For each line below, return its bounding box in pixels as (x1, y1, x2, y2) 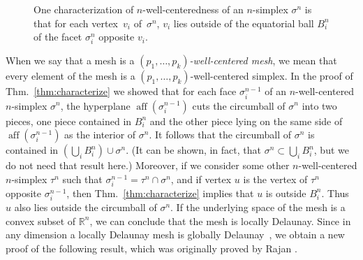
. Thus (321, 185, 349, 200)
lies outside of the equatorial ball (173, 15, 314, 30)
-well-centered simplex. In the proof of (190, 68, 353, 83)
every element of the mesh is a (6, 68, 135, 83)
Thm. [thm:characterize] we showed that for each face (6, 84, 237, 99)
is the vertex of (243, 171, 308, 186)
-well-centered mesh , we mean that (189, 53, 337, 68)
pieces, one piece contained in (6, 113, 132, 128)
